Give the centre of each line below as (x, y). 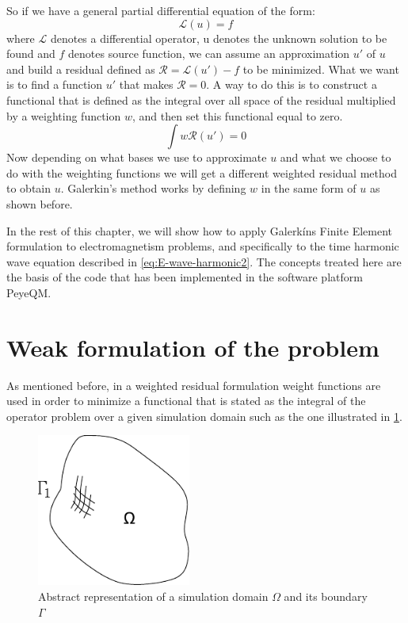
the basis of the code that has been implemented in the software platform (185, 277)
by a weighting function (64, 115)
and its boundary (326, 596)
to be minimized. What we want (321, 69)
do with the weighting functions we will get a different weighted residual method (202, 172)
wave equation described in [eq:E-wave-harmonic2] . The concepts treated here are (204, 261)
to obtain (29, 188)
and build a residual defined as (81, 69)
